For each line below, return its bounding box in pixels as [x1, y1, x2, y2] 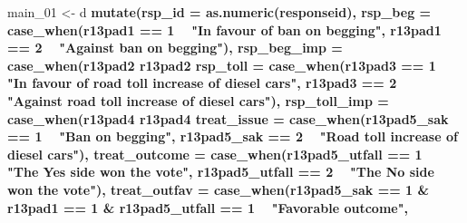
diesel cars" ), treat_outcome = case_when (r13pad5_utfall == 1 [7, 144, 423, 163]
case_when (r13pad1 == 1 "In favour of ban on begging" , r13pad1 [7, 20, 442, 39]
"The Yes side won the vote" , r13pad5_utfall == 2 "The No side [7, 162, 434, 181]
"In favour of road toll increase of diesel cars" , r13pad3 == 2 [7, 73, 397, 92]
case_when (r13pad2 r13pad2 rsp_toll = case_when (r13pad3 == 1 [7, 55, 436, 74]
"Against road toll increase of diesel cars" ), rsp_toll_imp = [7, 91, 389, 110]
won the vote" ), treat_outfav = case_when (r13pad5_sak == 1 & [7, 179, 430, 199]
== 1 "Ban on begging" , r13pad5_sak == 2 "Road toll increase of [7, 127, 458, 146]
